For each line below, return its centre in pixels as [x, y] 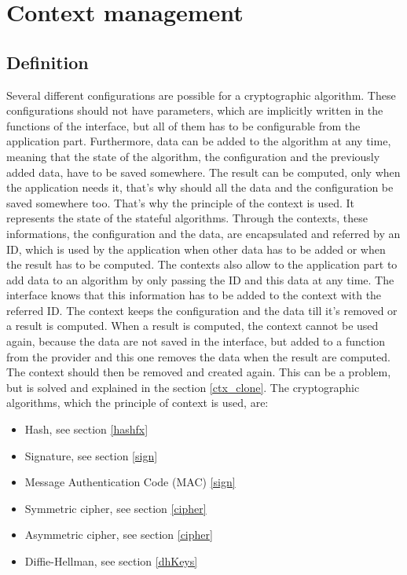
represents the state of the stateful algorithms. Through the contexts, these [187, 218]
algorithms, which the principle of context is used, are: [137, 403]
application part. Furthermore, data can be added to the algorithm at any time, [199, 141]
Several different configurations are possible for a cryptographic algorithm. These [201, 95]
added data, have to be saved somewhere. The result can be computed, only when [203, 172]
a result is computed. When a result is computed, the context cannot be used [192, 326]
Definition [48, 62]
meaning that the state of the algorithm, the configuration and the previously [193, 156]
